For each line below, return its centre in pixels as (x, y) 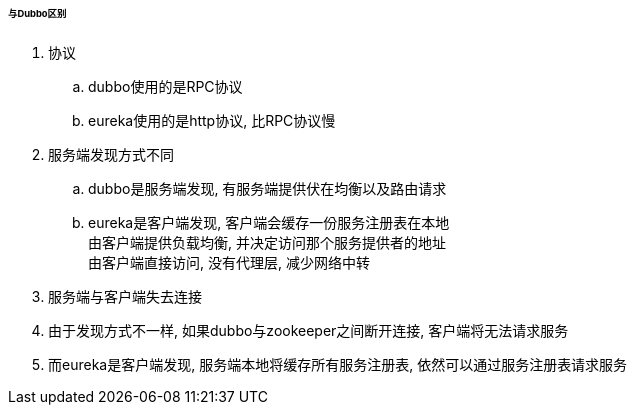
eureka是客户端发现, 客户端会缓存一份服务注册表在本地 (269, 222)
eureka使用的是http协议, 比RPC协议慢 (212, 120)
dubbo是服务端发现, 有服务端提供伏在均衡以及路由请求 (267, 188)
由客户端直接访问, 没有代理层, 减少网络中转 (229, 262)
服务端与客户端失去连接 (125, 296)
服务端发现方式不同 (111, 154)
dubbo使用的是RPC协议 (165, 86)
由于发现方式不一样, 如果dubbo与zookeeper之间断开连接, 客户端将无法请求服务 (308, 330)
